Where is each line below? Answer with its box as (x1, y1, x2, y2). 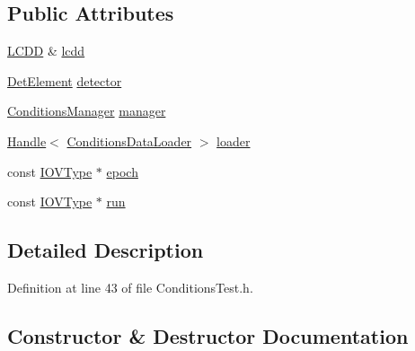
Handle (7, 131, 47, 150)
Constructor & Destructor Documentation (7, 321, 409, 349)
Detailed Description (7, 236, 204, 264)
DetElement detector (7, 71, 122, 90)
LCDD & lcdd (7, 41, 85, 60)
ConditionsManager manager (7, 101, 166, 120)
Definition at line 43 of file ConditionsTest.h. (7, 277, 253, 296)
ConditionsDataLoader (66, 131, 192, 150)
